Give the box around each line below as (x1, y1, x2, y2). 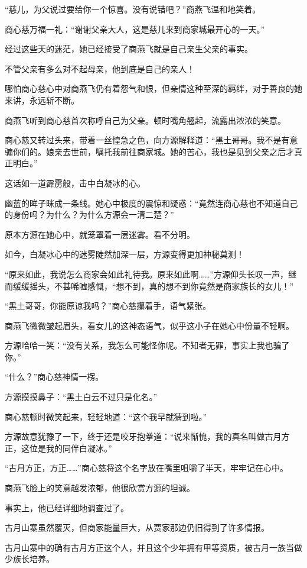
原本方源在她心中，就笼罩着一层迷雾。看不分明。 (5, 228, 195, 240)
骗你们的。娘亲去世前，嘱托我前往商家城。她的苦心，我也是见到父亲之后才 (5, 145, 294, 157)
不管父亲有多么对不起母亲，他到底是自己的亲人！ (5, 62, 195, 75)
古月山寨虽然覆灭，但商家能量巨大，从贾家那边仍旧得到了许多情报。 (5, 521, 269, 534)
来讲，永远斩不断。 (5, 93, 79, 106)
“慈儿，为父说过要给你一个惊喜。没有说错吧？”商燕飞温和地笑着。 (5, 3, 261, 15)
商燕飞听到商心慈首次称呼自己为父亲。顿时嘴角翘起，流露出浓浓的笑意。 (5, 114, 286, 126)
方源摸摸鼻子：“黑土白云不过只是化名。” (5, 390, 158, 403)
